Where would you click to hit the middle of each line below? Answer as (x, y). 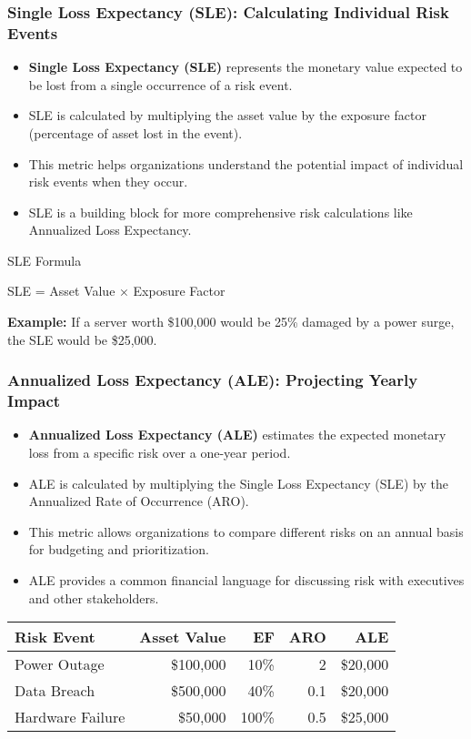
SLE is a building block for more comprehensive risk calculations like (220, 212)
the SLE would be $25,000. (82, 339)
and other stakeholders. (94, 597)
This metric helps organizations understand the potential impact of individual (246, 163)
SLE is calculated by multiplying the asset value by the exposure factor (227, 115)
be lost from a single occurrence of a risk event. (160, 84)
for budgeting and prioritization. (119, 549)
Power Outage (60, 664)
